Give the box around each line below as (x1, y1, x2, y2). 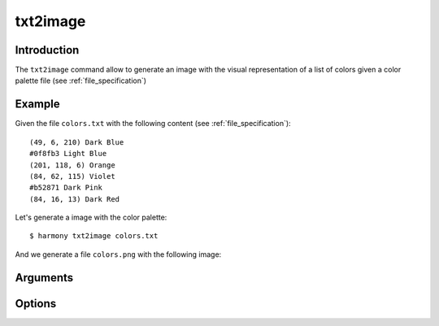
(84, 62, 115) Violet (29, 172, 115, 180)
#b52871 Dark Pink (29, 183, 103, 193)
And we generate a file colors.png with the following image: (15, 249, 222, 259)
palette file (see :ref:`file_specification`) (15, 76, 146, 85)
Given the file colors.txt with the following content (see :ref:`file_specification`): (15, 119, 292, 128)
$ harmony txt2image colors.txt (29, 232, 159, 241)
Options (15, 297, 57, 311)
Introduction (15, 43, 80, 57)
